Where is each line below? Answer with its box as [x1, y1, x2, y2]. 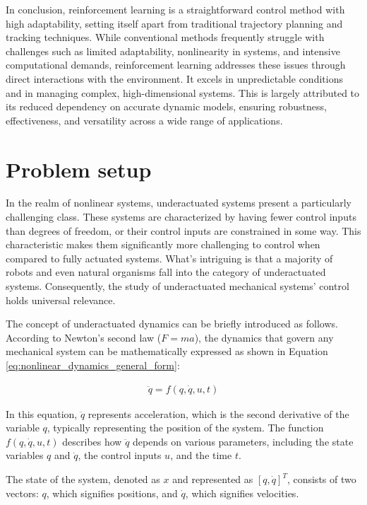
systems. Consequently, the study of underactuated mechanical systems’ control [6, 279, 349, 294]
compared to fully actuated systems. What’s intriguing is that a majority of [6, 250, 333, 265]
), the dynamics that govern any [194, 330, 334, 344]
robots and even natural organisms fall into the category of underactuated [6, 265, 326, 279]
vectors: [6, 485, 39, 500]
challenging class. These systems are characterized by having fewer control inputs [6, 209, 356, 224]
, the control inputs [78, 448, 162, 463]
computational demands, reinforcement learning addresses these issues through [6, 57, 346, 72]
